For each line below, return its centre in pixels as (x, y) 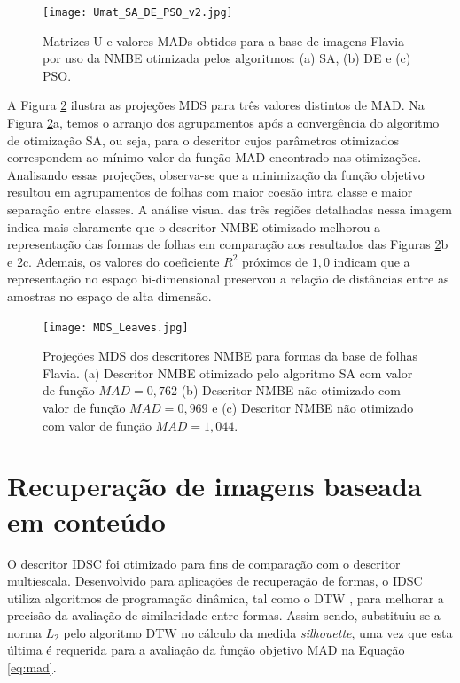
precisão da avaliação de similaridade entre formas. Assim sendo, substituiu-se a (224, 615)
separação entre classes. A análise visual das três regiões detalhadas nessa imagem (230, 209)
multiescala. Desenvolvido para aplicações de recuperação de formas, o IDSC (215, 581)
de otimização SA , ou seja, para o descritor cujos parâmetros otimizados (203, 140)
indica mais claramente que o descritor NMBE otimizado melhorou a (194, 226)
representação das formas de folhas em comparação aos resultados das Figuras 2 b (228, 244)
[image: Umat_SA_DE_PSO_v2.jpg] (138, 12)
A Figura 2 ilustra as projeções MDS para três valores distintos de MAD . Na (216, 105)
